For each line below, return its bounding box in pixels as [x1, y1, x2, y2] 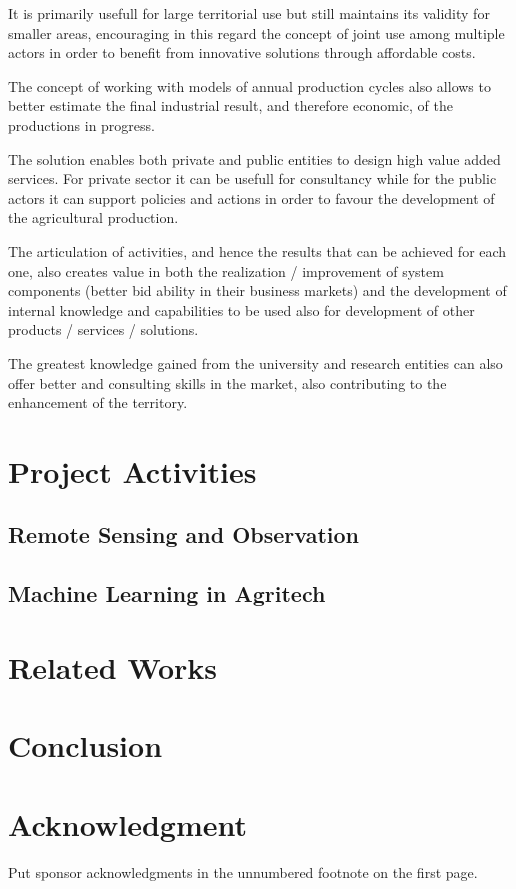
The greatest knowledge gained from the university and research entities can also [8, 352, 503, 373]
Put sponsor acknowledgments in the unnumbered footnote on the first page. [8, 861, 478, 882]
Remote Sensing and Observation [8, 519, 360, 550]
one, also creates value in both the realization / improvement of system [8, 260, 444, 281]
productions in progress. [8, 114, 155, 135]
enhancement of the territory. [8, 392, 188, 413]
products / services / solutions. [8, 319, 199, 340]
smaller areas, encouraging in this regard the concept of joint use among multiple [8, 22, 505, 43]
